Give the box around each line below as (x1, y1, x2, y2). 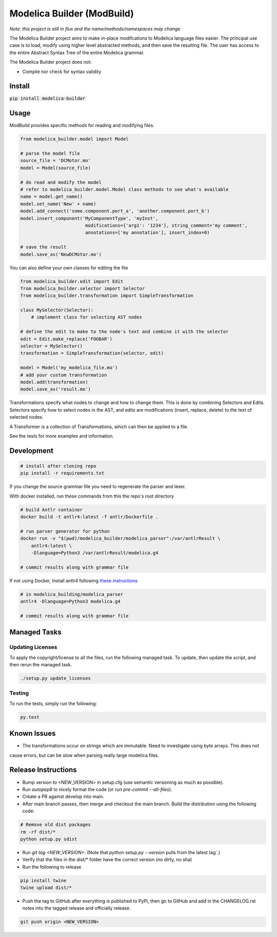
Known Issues (9, 729, 56, 738)
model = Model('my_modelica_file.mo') (20, 365, 118, 370)
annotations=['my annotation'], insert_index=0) (85, 229, 210, 236)
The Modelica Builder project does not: (9, 59, 92, 65)
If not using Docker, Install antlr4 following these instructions (9, 577, 138, 584)
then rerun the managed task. (9, 662, 72, 668)
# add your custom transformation (20, 372, 107, 378)
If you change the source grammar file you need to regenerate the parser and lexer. (9, 484, 186, 490)
